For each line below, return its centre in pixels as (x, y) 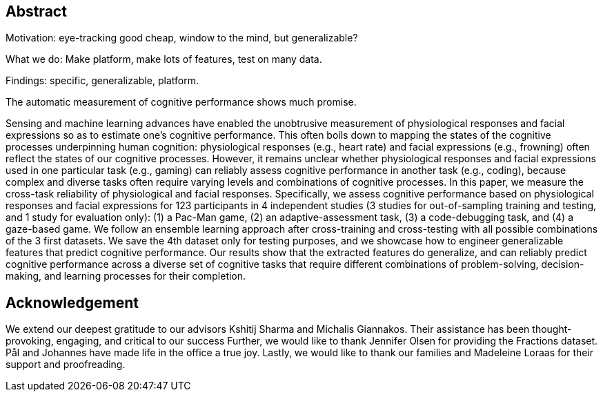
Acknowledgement (72, 302)
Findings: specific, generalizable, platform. (102, 81)
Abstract (36, 11)
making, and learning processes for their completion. (126, 276)
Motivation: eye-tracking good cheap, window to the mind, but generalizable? (182, 38)
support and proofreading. (66, 365)
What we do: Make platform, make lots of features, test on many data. (164, 59)
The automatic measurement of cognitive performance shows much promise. (181, 102)
